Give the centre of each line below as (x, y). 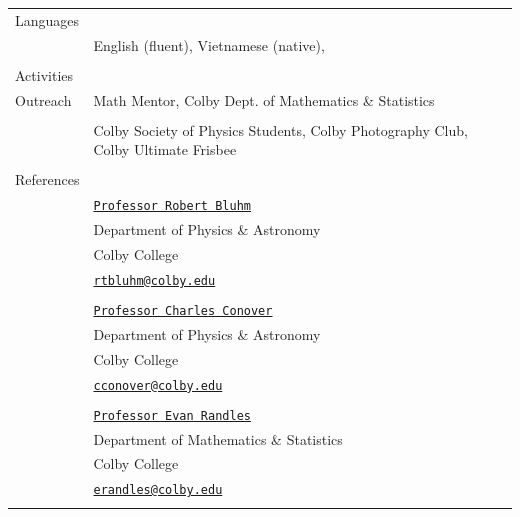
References (47, 179)
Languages (47, 19)
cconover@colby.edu (158, 385)
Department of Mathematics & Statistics (218, 438)
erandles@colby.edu (158, 490)
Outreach (43, 99)
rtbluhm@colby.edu (154, 280)
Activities (44, 74)
